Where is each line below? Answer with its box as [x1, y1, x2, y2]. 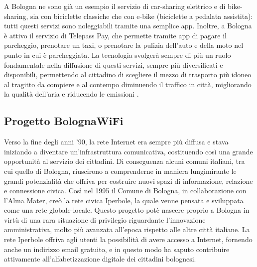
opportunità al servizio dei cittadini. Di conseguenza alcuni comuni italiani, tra [4, 156, 245, 166]
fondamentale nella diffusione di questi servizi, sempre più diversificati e [4, 59, 223, 70]
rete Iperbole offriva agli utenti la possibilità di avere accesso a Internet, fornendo [4, 234, 253, 245]
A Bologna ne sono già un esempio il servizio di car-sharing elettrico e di [4, 1, 226, 11]
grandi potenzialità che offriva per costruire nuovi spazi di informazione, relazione [4, 175, 253, 186]
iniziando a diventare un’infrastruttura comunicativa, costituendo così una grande [4, 146, 253, 156]
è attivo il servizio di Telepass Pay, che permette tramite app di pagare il [4, 30, 227, 40]
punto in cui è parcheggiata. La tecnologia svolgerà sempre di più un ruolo [4, 49, 231, 60]
